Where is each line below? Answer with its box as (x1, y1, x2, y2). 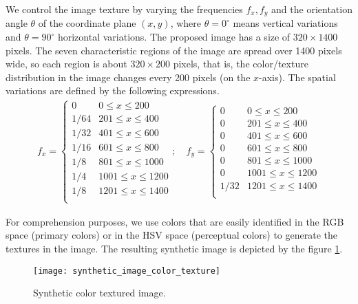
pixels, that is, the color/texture (173, 56, 308, 71)
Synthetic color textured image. (33, 285, 166, 300)
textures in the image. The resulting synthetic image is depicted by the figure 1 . (6, 241, 343, 255)
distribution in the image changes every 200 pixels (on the (6, 69, 251, 84)
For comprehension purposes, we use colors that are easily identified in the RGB (6, 214, 344, 228)
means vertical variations (233, 16, 338, 30)
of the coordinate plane (38, 16, 136, 30)
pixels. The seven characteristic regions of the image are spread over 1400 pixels (6, 43, 342, 57)
